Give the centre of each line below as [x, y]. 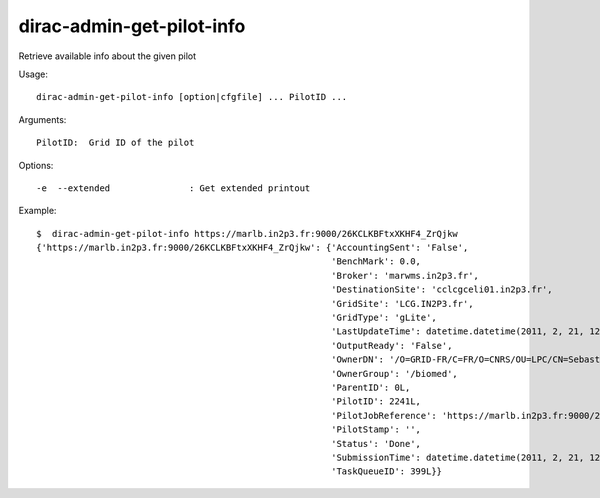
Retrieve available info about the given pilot [107, 56]
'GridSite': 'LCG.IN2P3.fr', [402, 303]
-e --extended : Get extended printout [173, 188]
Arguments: [42, 119]
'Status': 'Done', [376, 443]
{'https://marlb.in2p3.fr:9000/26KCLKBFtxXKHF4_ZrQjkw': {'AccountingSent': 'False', [252, 248]
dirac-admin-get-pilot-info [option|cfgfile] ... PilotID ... [192, 97]
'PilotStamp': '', [376, 429]
